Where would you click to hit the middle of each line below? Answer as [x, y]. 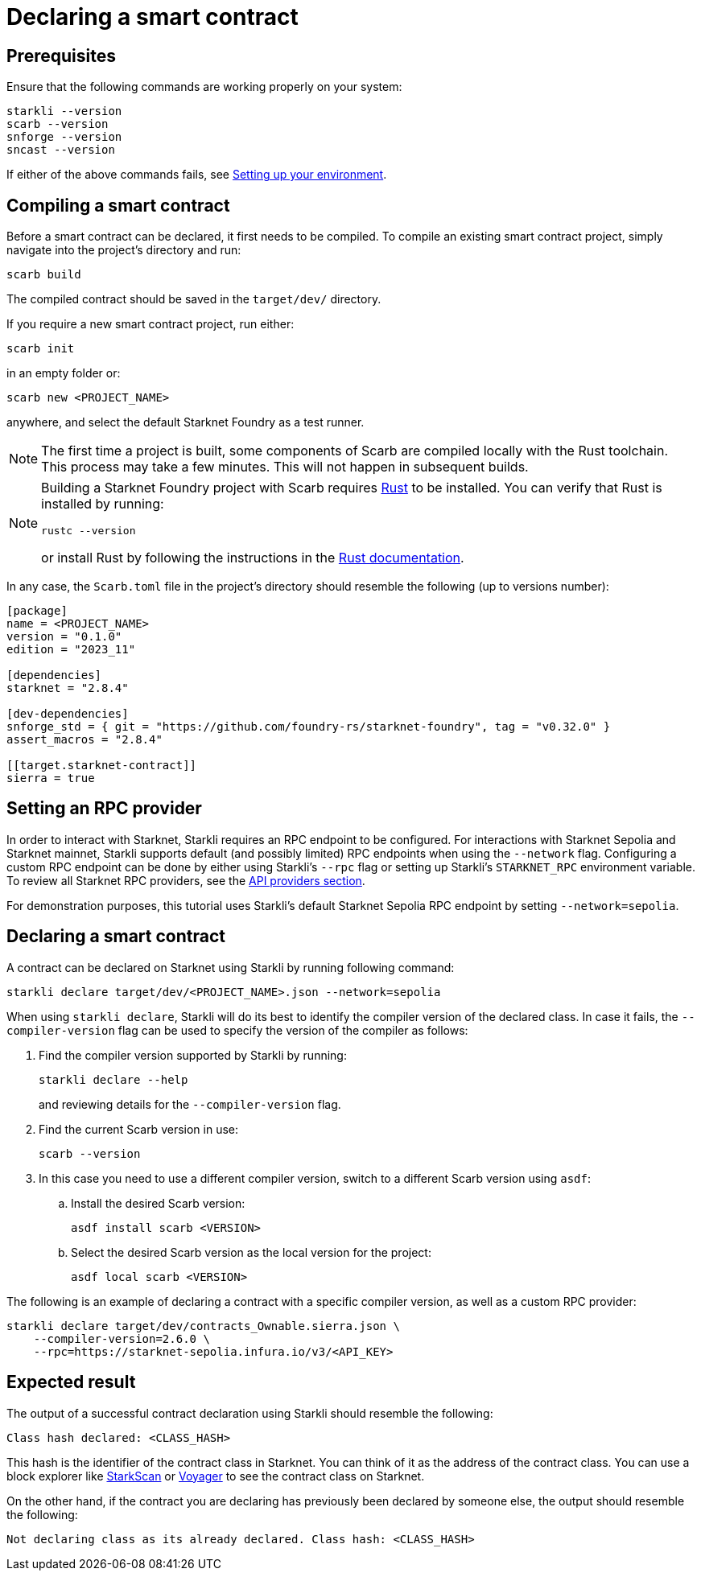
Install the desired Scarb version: [158, 1203]
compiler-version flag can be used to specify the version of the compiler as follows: [237, 1030]
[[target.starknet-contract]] [102, 766]
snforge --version [64, 137]
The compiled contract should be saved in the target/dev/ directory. [194, 299]
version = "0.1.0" [64, 637]
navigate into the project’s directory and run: [124, 250]
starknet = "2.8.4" [68, 688]
